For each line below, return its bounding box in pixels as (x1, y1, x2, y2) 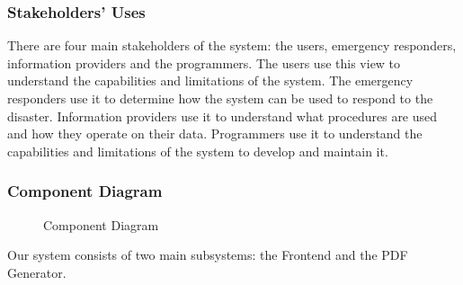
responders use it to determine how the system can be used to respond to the (7, 89, 433, 107)
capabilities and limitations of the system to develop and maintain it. (7, 141, 388, 160)
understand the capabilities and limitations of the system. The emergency (7, 71, 414, 90)
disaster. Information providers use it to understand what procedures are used (7, 106, 438, 125)
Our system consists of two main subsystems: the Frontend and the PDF (7, 245, 408, 264)
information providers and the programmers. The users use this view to (7, 53, 401, 72)
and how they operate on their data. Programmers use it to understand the (7, 124, 423, 143)
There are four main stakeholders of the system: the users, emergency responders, (7, 36, 457, 55)
